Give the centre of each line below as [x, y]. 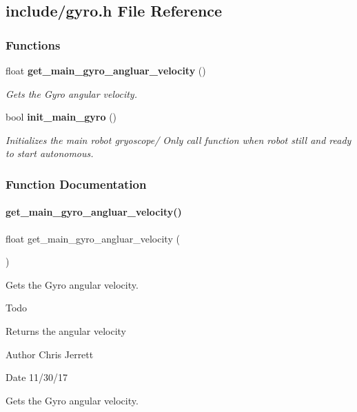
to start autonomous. [50, 153]
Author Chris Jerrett [50, 354]
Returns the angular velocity [66, 330]
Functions [33, 44]
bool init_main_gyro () [61, 117]
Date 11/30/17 [37, 377]
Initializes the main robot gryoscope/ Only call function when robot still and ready [178, 140]
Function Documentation [76, 184]
